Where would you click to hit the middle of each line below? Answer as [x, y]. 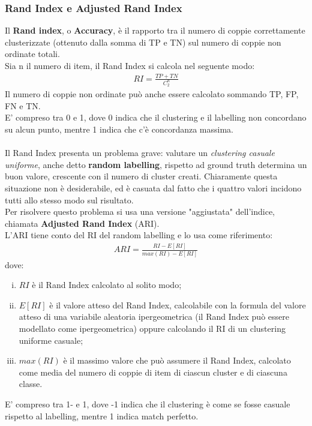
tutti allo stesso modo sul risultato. [69, 199]
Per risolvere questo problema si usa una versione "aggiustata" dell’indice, [140, 211]
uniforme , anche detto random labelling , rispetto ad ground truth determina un [156, 164]
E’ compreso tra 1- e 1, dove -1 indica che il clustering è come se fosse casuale [148, 403]
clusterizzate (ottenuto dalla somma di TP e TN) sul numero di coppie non [143, 42]
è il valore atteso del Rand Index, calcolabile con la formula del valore [178, 304]
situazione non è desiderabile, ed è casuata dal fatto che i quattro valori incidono [153, 187]
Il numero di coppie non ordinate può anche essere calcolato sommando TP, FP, [152, 94]
